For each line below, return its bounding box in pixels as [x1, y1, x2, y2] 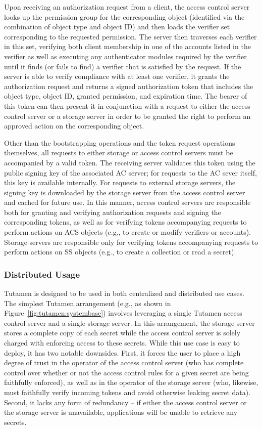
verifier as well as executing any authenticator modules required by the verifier [4, 51, 247, 61]
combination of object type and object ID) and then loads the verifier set [4, 21, 230, 32]
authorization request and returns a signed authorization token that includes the [4, 80, 253, 91]
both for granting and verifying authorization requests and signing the [4, 206, 221, 217]
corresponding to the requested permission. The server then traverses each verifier [4, 31, 257, 41]
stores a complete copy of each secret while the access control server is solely [4, 327, 241, 338]
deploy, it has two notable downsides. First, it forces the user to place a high [4, 347, 241, 358]
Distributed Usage [4, 268, 80, 280]
